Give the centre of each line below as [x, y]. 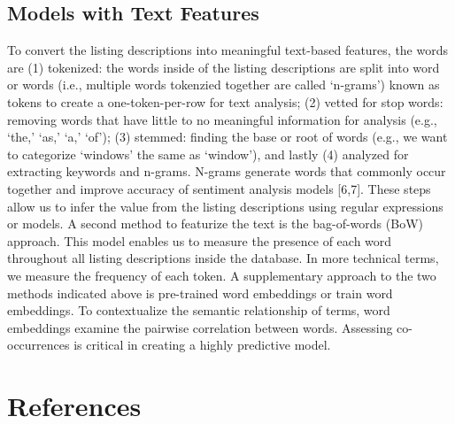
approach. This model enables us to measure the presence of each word [200, 240]
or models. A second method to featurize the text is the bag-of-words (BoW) [215, 224]
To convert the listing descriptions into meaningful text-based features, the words [228, 50]
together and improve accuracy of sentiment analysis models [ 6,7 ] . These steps [219, 188]
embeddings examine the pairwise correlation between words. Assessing [200, 327]
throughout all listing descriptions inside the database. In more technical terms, [223, 258]
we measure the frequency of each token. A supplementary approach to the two [222, 275]
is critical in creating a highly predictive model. [202, 345]
